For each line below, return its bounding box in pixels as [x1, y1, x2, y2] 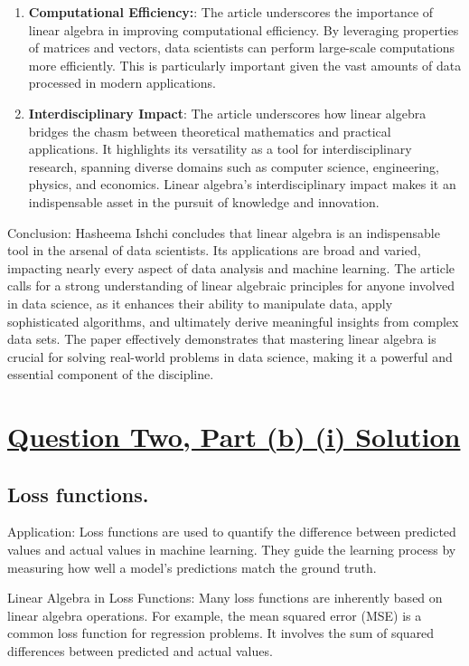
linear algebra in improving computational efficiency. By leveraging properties [28, 20, 459, 39]
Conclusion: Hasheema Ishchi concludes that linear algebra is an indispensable [7, 223, 440, 242]
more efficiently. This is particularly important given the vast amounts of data [28, 55, 462, 74]
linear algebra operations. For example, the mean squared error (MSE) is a [7, 605, 422, 624]
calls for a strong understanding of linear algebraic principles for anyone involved [7, 276, 455, 295]
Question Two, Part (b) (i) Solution [7, 418, 461, 455]
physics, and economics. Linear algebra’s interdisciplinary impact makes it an [28, 175, 456, 194]
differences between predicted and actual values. [7, 642, 273, 661]
